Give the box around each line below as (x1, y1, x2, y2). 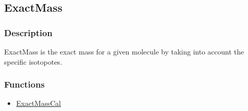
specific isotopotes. (4, 56, 62, 67)
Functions (4, 78, 45, 91)
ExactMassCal (16, 98, 61, 108)
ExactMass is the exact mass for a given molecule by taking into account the (4, 46, 244, 57)
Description (4, 26, 53, 39)
